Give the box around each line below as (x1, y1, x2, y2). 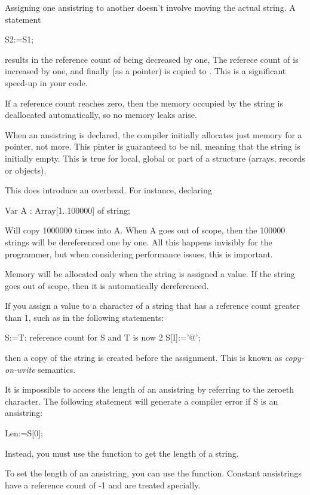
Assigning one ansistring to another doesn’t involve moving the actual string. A (5, 1, 296, 13)
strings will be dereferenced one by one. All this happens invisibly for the (5, 235, 272, 248)
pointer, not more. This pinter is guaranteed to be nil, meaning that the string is (5, 140, 300, 153)
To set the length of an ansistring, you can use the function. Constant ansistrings (5, 467, 302, 479)
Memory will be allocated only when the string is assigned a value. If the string (5, 268, 295, 280)
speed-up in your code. (5, 76, 88, 89)
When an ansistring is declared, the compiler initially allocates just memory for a (5, 128, 302, 141)
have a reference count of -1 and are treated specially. (5, 478, 201, 491)
